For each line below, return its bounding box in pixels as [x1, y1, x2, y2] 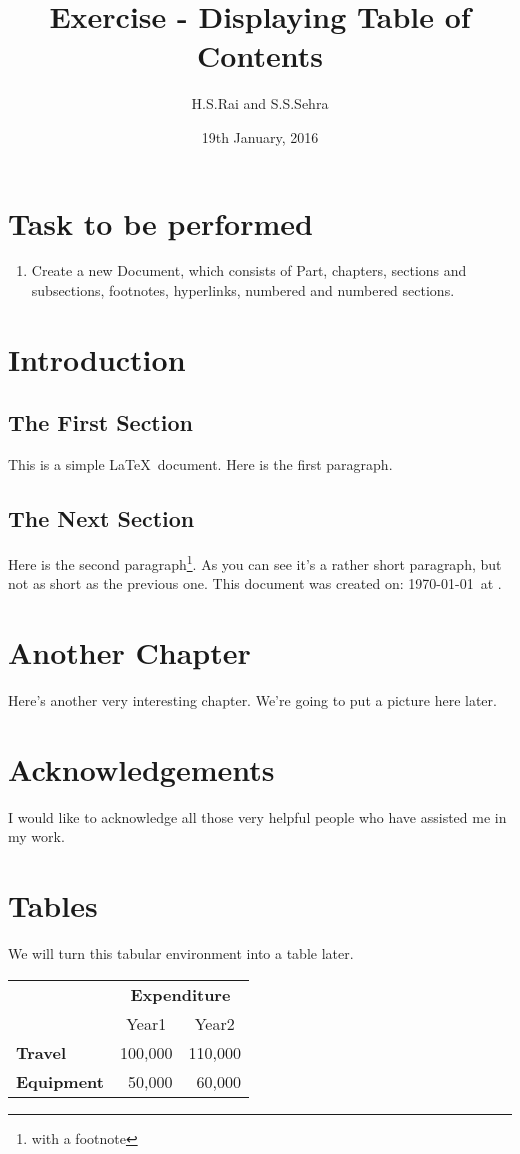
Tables [8, 885, 98, 926]
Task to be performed [8, 202, 313, 243]
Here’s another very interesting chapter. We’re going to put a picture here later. [8, 689, 497, 710]
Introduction [8, 338, 186, 379]
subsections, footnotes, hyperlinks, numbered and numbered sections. [31, 280, 455, 301]
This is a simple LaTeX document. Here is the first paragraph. [8, 454, 393, 475]
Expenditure [130, 982, 231, 1006]
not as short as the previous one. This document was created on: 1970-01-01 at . [8, 573, 502, 594]
